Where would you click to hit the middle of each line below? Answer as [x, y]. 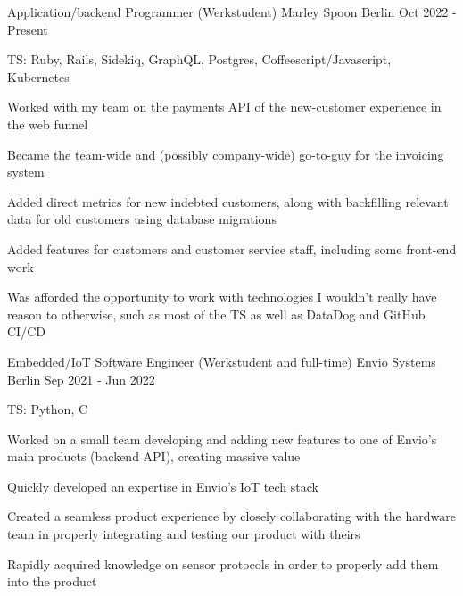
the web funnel [48, 124]
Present [28, 29]
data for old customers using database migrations [142, 219]
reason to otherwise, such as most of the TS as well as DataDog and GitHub [216, 314]
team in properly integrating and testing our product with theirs [184, 534]
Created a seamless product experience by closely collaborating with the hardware [231, 516]
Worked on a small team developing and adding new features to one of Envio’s [222, 439]
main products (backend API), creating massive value [154, 456]
